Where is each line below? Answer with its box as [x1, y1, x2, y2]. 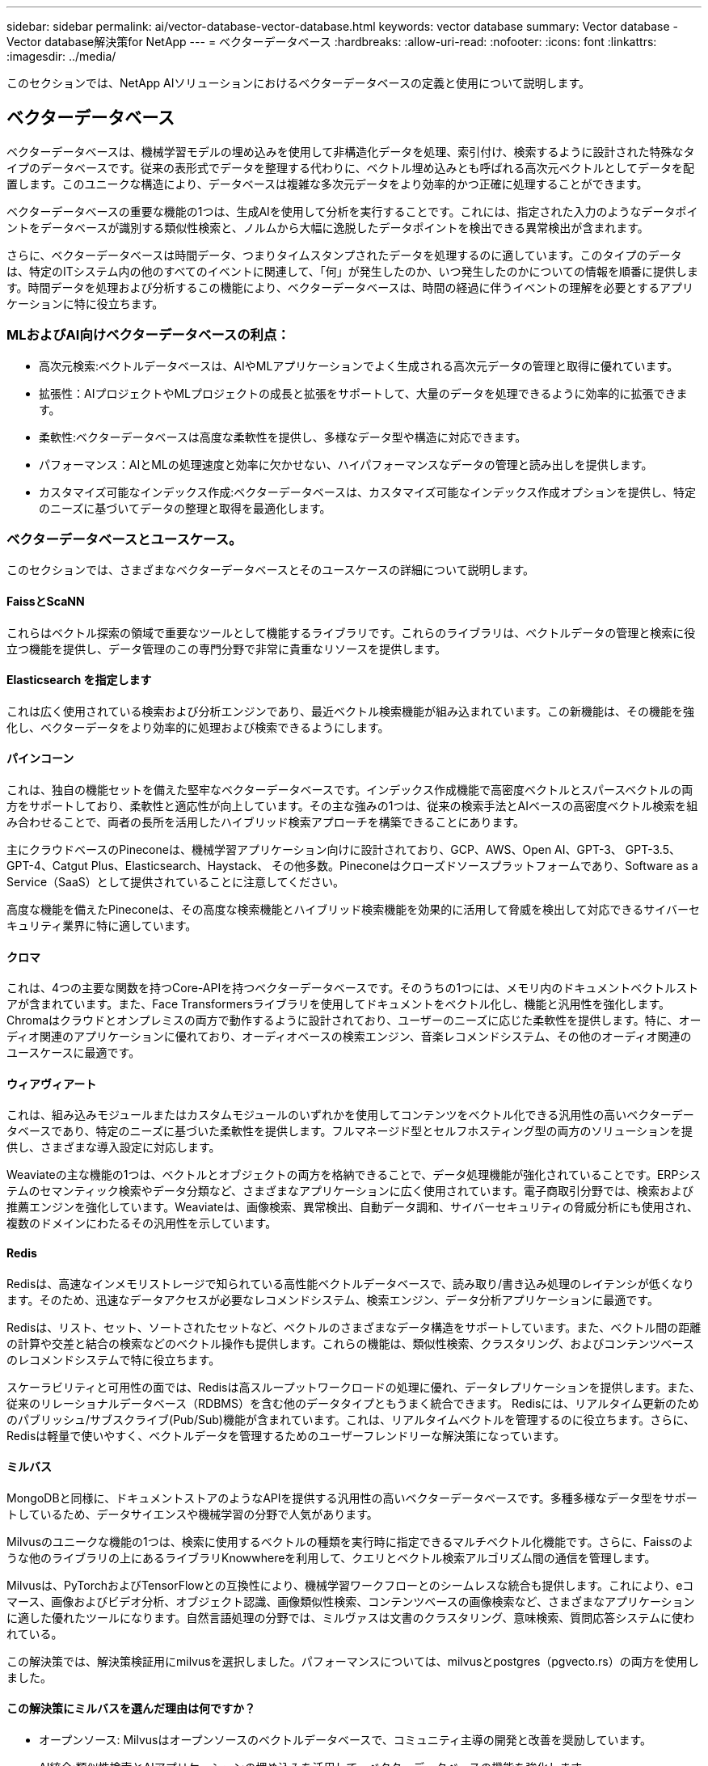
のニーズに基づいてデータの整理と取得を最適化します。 [39, 501, 331, 515]
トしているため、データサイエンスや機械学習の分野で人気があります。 [6, 1506, 378, 1521]
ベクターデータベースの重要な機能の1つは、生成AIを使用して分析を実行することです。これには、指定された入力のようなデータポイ [6, 204, 698, 218]
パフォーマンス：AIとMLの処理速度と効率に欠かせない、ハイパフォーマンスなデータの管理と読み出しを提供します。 [39, 457, 653, 471]
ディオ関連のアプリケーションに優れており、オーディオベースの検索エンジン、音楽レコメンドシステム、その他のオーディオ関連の [6, 1029, 692, 1044]
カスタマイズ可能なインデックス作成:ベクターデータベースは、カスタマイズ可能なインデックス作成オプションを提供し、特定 [39, 484, 697, 499]
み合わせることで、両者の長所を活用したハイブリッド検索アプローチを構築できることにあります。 [6, 815, 525, 829]
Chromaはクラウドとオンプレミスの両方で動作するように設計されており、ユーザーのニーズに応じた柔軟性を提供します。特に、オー [6, 1013, 702, 1028]
